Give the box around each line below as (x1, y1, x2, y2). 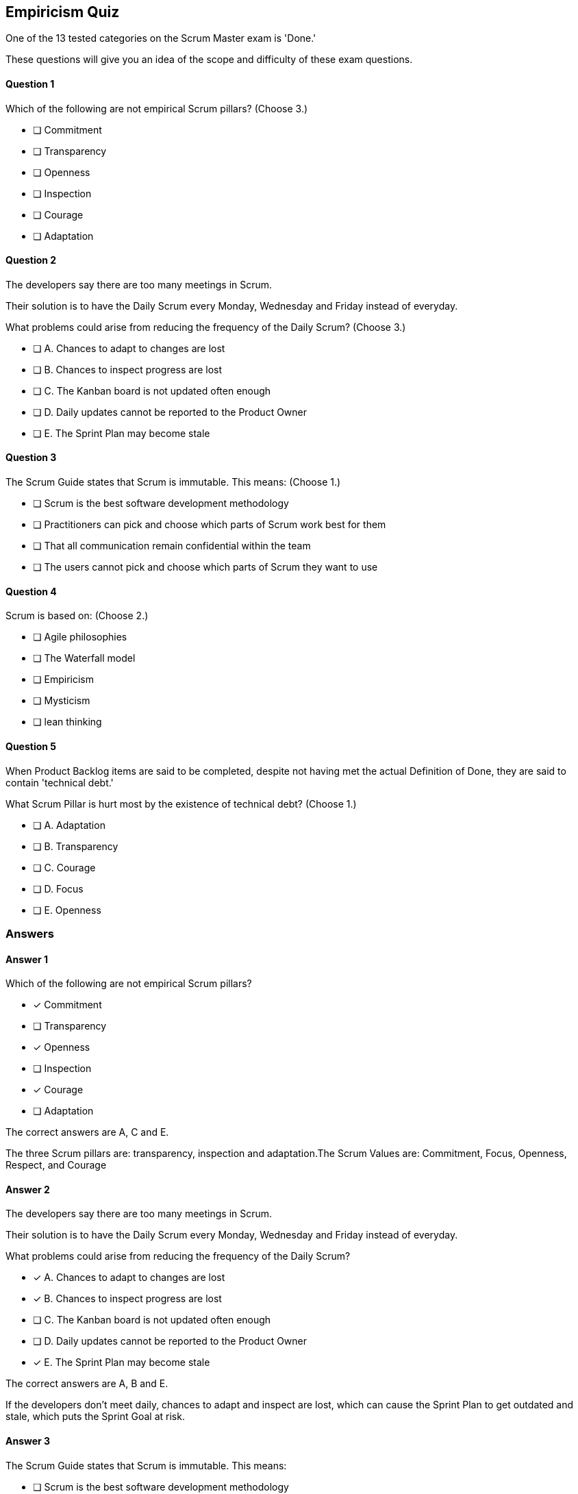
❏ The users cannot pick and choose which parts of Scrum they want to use (33, 561, 378, 573)
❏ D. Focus (33, 882, 84, 895)
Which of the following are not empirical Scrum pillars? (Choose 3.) (5, 102, 308, 114)
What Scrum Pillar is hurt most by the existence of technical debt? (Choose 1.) (5, 797, 357, 810)
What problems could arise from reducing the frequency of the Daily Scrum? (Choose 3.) (5, 321, 406, 333)
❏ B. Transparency (33, 840, 118, 852)
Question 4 (5, 585, 57, 597)
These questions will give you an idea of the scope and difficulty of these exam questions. (5, 53, 413, 66)
